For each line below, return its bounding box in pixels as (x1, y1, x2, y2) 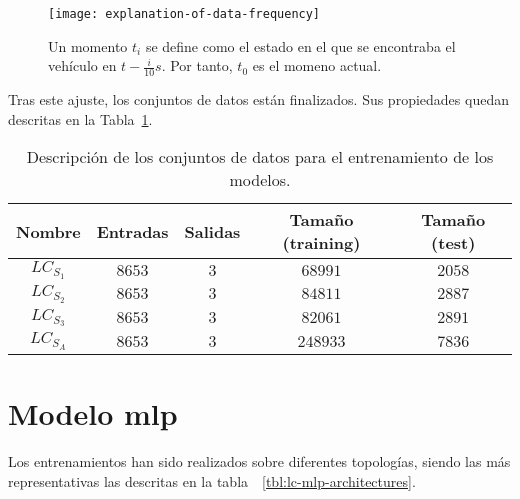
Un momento (48, 35, 128, 56)
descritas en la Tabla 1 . (8, 108, 153, 129)
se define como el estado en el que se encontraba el (145, 35, 456, 56)
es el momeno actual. (252, 55, 382, 76)
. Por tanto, (161, 55, 233, 76)
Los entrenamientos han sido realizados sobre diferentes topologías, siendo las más (8, 451, 511, 472)
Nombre (16, 219, 81, 243)
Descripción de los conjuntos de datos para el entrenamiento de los (26, 145, 494, 169)
